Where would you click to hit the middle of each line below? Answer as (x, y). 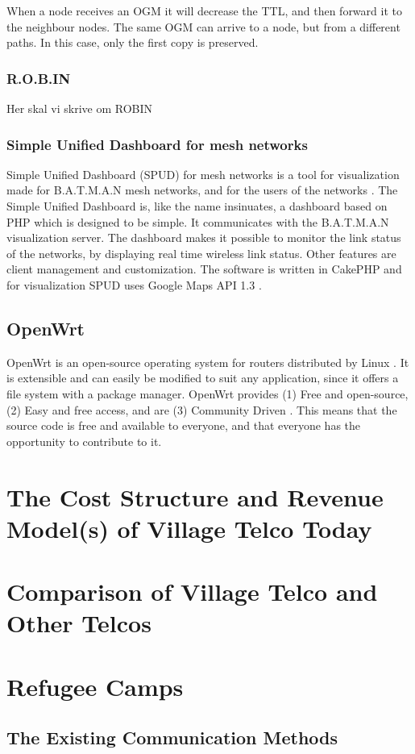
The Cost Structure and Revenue (195, 496)
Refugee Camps (95, 686)
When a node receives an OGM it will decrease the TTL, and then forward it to (204, 10)
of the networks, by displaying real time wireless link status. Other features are (201, 253)
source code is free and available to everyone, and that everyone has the (184, 425)
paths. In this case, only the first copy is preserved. (133, 42)
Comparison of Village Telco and (192, 592)
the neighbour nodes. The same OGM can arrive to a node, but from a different (203, 26)
